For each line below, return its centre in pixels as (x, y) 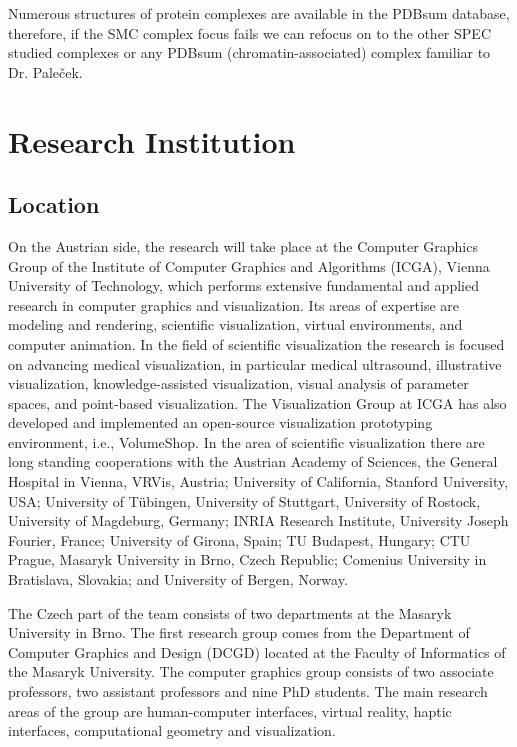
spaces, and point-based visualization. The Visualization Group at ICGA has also (257, 402)
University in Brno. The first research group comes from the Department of (239, 632)
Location (54, 204)
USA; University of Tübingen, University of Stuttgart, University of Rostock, (244, 500)
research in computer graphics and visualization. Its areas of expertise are (234, 304)
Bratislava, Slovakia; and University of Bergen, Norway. (178, 579)
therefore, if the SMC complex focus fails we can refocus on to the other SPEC (249, 32)
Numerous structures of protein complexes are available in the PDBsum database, (259, 13)
